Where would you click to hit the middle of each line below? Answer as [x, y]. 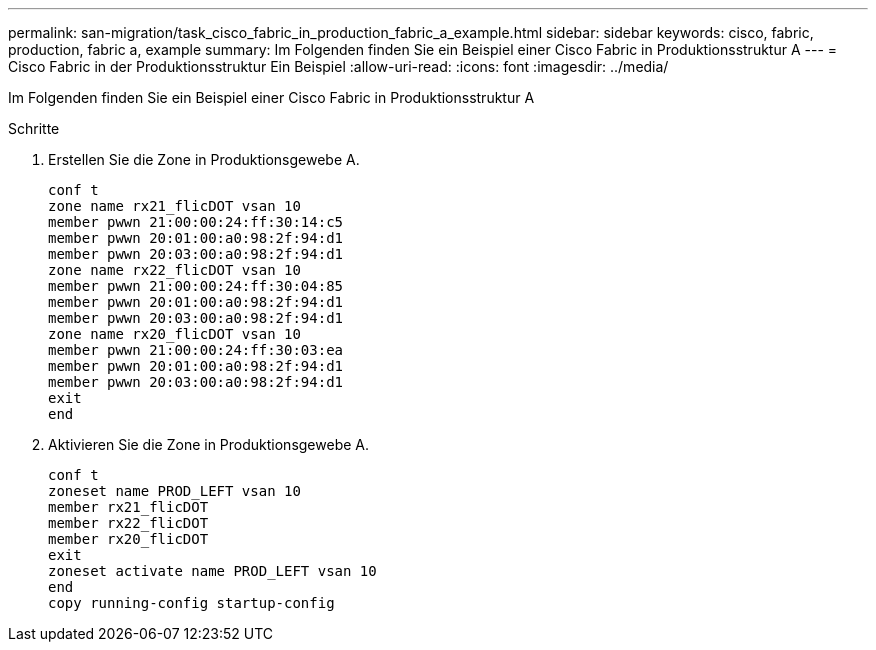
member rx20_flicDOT [128, 539]
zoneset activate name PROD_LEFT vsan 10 [212, 571]
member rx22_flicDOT [128, 523]
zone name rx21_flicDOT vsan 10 [174, 206]
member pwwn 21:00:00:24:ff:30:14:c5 [196, 222]
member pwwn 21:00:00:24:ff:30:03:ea [196, 350]
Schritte [34, 128]
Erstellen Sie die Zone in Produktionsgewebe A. [204, 159]
